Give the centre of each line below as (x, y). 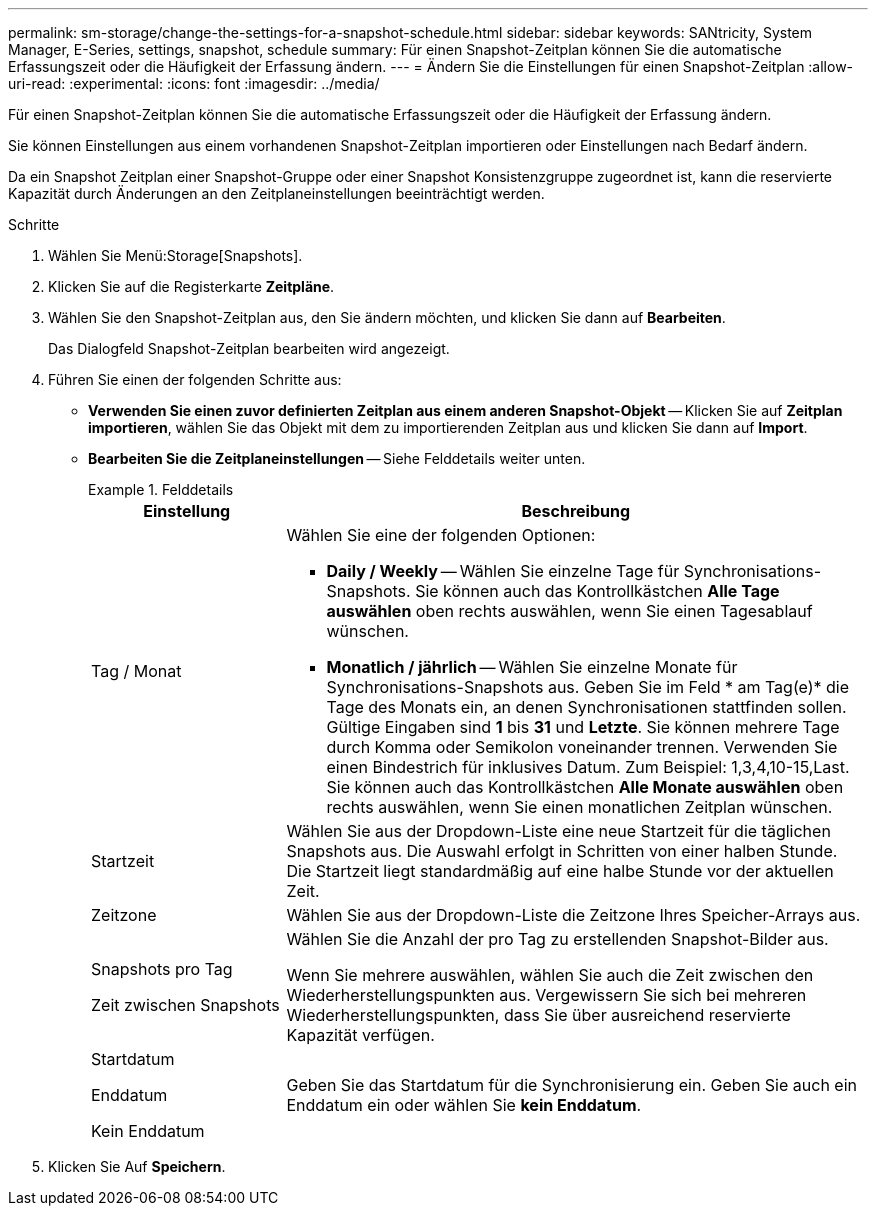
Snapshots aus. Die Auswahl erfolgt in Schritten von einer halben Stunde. (562, 851)
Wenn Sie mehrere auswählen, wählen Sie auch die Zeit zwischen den (550, 975)
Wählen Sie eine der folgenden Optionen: (441, 535)
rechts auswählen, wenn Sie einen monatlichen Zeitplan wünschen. (579, 807)
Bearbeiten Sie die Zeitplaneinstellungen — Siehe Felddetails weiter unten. (337, 458)
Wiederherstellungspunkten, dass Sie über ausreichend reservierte (538, 1015)
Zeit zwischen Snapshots (185, 1005)
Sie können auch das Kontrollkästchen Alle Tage (597, 591)
